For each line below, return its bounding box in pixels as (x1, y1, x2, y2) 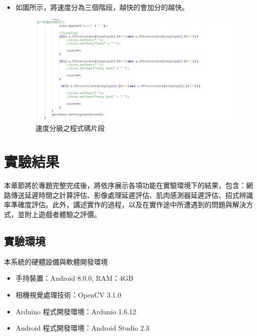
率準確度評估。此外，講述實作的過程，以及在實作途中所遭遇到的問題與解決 (4, 199, 246, 210)
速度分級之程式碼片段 (35, 122, 105, 133)
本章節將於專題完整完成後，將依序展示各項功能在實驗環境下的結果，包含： (4, 180, 246, 190)
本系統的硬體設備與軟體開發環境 (4, 256, 108, 266)
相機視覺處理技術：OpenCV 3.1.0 (15, 290, 121, 300)
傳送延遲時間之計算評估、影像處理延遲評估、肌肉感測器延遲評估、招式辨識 (10, 189, 253, 200)
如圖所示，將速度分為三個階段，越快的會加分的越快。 (15, 2, 189, 12)
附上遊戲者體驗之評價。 (24, 209, 101, 220)
